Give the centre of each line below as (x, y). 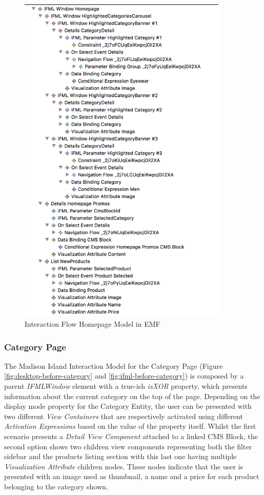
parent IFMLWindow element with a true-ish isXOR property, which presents (126, 386)
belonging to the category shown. (56, 486)
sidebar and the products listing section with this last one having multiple (120, 456)
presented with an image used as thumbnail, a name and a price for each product (132, 476)
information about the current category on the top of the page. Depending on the (132, 396)
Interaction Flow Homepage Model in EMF (93, 324)
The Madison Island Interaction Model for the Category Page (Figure (114, 365)
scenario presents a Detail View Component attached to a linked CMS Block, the (131, 436)
